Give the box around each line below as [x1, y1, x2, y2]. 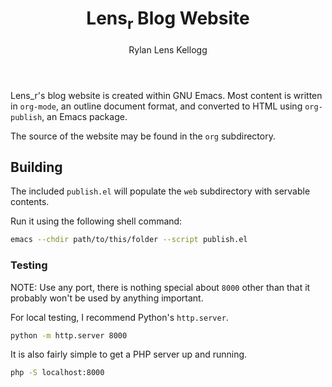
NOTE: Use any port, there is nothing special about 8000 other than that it [10, 281, 311, 293]
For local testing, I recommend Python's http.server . [10, 311, 229, 323]
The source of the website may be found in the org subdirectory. [10, 130, 276, 142]
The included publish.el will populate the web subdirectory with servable [10, 185, 311, 197]
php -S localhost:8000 [10, 368, 105, 378]
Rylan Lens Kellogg [128, 43, 208, 56]
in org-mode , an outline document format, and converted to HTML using [10, 100, 303, 112]
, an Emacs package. [41, 110, 128, 122]
